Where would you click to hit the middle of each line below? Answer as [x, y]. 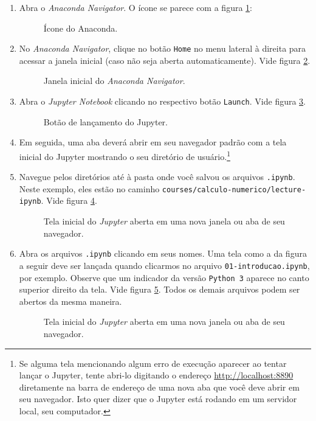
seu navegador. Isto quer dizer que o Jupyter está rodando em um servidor [158, 399]
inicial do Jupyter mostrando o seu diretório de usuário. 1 [125, 155]
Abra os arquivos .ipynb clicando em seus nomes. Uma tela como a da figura [163, 253]
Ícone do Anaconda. [81, 28]
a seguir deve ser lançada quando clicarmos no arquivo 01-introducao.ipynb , [164, 265]
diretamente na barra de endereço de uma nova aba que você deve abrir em [159, 387]
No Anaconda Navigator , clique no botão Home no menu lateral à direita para [163, 48]
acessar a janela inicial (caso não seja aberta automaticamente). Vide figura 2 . [165, 60]
